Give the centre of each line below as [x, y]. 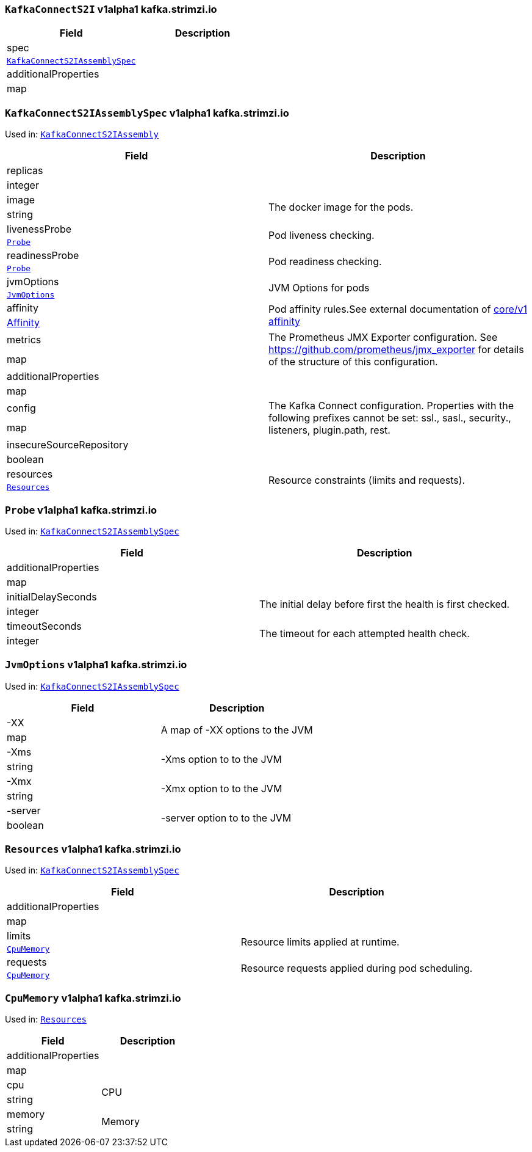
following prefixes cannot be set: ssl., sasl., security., [390, 418]
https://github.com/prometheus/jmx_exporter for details [396, 350]
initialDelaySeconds [52, 596]
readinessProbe [43, 256]
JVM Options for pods [319, 287]
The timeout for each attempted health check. [365, 633]
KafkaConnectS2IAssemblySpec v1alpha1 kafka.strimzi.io [147, 113]
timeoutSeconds [44, 626]
